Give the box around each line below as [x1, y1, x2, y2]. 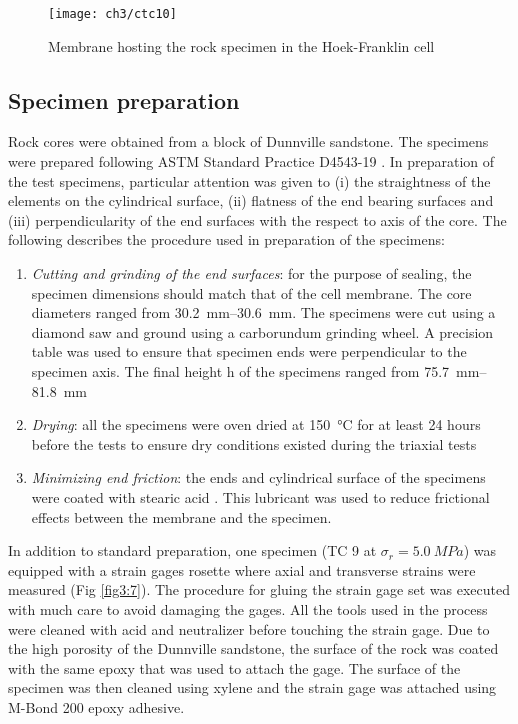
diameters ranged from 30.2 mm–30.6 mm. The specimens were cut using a [31, 302, 496, 323]
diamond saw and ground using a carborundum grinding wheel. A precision [31, 321, 494, 342]
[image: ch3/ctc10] [48, 7, 177, 21]
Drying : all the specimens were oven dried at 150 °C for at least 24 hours [31, 414, 481, 435]
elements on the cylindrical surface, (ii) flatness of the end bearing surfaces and [8, 190, 494, 211]
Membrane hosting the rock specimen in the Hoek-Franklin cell [48, 35, 435, 56]
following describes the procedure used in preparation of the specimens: [8, 229, 445, 250]
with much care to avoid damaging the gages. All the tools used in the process [8, 598, 488, 619]
